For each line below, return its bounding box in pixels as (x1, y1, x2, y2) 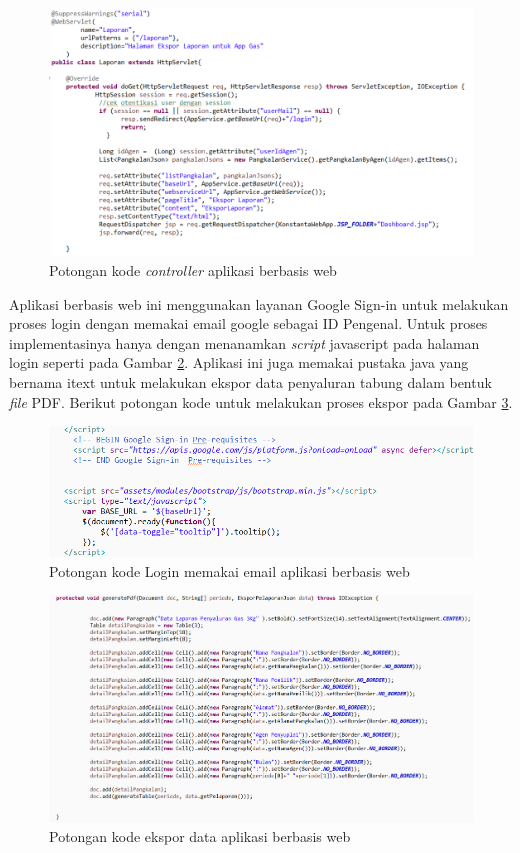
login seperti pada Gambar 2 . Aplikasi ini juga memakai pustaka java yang (9, 352, 469, 373)
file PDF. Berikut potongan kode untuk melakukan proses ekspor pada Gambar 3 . (9, 391, 513, 412)
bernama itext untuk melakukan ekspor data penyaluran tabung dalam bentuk (9, 372, 492, 392)
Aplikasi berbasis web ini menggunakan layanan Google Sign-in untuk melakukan (9, 293, 509, 314)
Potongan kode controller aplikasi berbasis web (49, 260, 337, 281)
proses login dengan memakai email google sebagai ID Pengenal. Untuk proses (9, 313, 488, 334)
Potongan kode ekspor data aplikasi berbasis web (49, 826, 351, 847)
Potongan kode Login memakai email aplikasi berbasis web (49, 560, 410, 581)
